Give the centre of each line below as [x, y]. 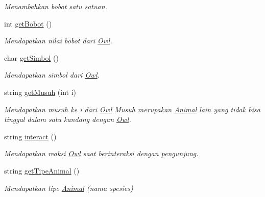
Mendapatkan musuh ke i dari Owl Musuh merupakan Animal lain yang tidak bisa [132, 109]
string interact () [30, 136]
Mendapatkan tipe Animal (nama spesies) [69, 188]
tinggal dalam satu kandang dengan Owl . [68, 119]
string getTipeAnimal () [42, 170]
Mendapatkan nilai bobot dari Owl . [58, 41]
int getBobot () [28, 23]
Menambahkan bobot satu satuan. [56, 6]
